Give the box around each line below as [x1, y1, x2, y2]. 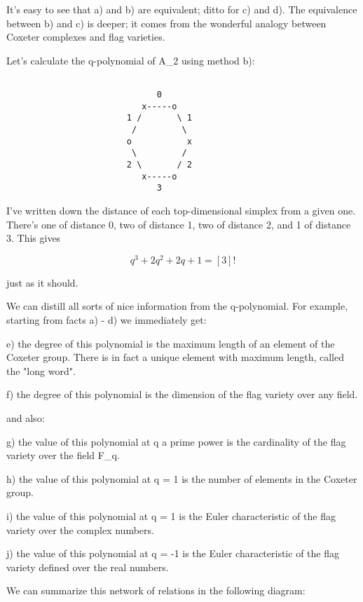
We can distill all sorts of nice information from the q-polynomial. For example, [6, 299, 348, 313]
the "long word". [6, 363, 76, 378]
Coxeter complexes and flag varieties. [6, 29, 165, 44]
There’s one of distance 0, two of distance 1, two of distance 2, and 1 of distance [6, 217, 351, 231]
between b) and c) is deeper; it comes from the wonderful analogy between [6, 15, 327, 30]
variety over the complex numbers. [6, 522, 154, 537]
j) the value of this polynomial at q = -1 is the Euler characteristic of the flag [6, 546, 339, 561]
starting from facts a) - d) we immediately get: [6, 312, 207, 327]
